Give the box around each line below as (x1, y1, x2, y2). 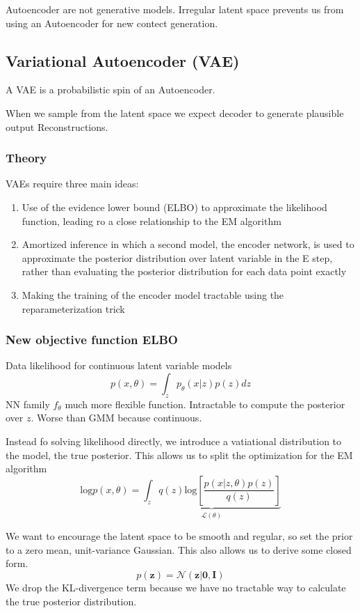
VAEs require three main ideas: (6, 176, 139, 191)
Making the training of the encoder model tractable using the (22, 287, 284, 302)
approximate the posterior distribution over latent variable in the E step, (22, 250, 333, 265)
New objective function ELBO (6, 331, 179, 348)
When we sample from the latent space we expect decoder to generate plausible (6, 105, 344, 120)
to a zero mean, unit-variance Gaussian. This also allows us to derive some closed (6, 542, 352, 557)
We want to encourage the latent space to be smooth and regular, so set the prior (6, 529, 353, 543)
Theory (6, 149, 47, 166)
